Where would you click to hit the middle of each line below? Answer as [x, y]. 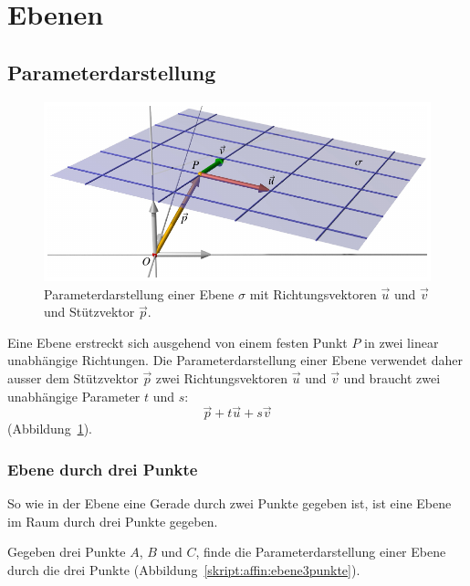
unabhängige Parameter [74, 396]
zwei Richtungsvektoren [222, 377]
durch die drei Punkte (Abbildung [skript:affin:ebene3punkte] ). [184, 569]
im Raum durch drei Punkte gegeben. [113, 521]
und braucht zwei [392, 377]
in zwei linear [402, 342]
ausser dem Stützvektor [73, 377]
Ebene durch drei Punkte [103, 469]
